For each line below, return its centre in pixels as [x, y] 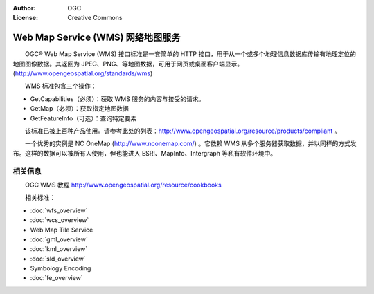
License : [25, 18]
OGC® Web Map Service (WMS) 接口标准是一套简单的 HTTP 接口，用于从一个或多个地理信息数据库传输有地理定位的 [190, 54]
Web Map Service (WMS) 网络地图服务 [97, 38]
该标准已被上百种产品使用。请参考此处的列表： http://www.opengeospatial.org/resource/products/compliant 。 [182, 131]
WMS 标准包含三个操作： [61, 86]
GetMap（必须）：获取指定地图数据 [80, 109]
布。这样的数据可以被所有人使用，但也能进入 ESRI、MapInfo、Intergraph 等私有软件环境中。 [145, 153]
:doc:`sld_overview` [58, 259]
